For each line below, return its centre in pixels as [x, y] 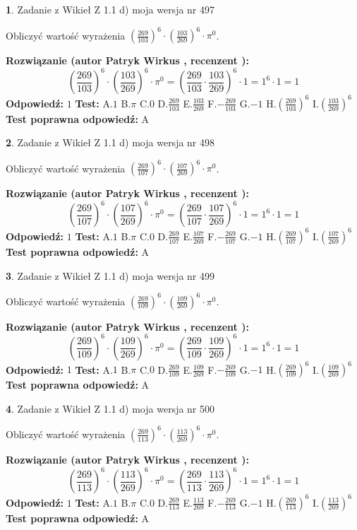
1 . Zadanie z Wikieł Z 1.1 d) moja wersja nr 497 [110, 9]
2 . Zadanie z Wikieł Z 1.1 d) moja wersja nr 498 [110, 142]
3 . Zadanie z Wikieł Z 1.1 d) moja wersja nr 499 [110, 275]
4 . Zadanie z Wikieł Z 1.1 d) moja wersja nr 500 [110, 408]
